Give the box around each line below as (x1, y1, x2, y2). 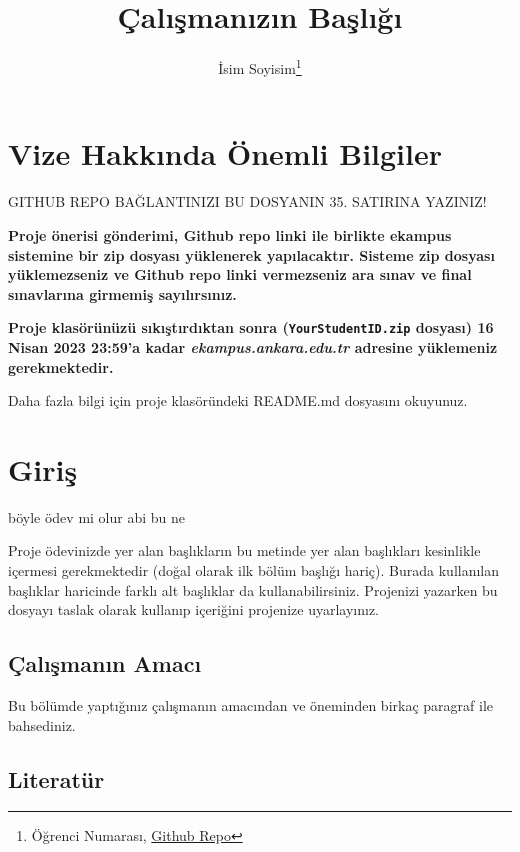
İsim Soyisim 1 (218, 55, 302, 78)
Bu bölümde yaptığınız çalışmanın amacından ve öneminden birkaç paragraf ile (8, 695, 493, 716)
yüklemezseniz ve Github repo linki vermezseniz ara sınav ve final (8, 264, 472, 285)
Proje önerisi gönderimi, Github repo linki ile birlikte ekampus (8, 224, 452, 245)
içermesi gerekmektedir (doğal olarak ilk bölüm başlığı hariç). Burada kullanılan (8, 560, 500, 581)
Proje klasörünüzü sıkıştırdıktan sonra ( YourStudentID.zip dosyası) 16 (8, 317, 494, 338)
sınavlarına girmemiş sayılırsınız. (8, 283, 237, 304)
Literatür (8, 763, 105, 794)
